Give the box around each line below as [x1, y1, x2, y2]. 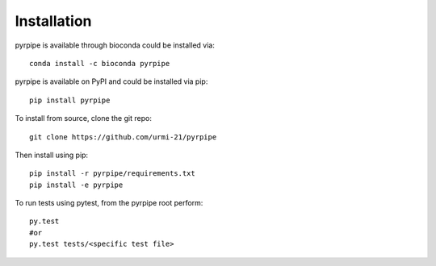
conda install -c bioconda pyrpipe [29, 59, 170, 68]
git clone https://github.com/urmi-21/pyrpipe [29, 132, 217, 141]
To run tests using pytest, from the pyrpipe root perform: [15, 198, 203, 208]
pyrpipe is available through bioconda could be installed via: [15, 40, 216, 50]
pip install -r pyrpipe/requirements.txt [29, 169, 195, 178]
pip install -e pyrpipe [29, 180, 124, 189]
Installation [15, 12, 92, 30]
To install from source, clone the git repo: [15, 114, 153, 123]
